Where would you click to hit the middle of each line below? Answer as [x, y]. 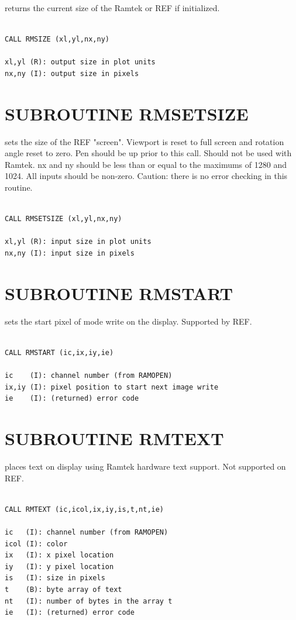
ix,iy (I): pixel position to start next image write [112, 387]
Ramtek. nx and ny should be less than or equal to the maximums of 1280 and [146, 164]
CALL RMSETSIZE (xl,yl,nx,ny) [63, 219]
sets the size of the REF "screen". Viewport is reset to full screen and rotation [144, 141]
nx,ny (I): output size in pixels [72, 73]
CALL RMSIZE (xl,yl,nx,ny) [57, 39]
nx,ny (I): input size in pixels [70, 254]
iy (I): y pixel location [59, 566]
